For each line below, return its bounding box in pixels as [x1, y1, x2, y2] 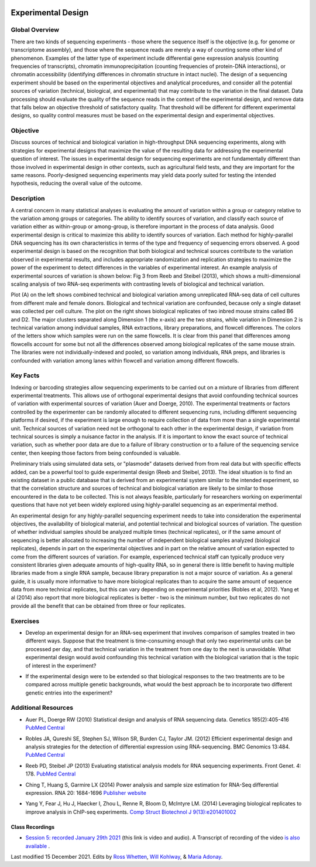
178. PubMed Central [25, 770, 76, 777]
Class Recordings [11, 823, 55, 830]
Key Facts [11, 371, 40, 380]
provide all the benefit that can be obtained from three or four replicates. [11, 602, 186, 609]
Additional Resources [11, 704, 73, 712]
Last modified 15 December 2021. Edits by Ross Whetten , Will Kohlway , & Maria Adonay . [11, 853, 223, 860]
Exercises [11, 617, 40, 625]
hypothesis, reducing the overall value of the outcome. [11, 180, 143, 187]
